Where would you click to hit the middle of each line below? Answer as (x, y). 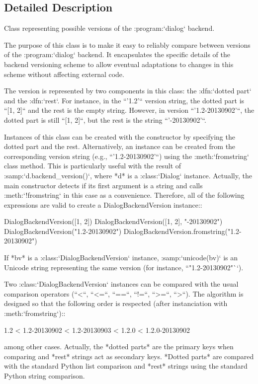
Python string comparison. (44, 376)
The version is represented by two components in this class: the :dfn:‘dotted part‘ (128, 91)
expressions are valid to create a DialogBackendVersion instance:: (103, 204)
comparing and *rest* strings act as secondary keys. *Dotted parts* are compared (129, 356)
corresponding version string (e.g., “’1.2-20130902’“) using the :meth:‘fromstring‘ (127, 156)
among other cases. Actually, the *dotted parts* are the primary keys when (119, 346)
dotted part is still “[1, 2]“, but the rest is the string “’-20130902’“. (105, 119)
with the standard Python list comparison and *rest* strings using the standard (126, 366)
